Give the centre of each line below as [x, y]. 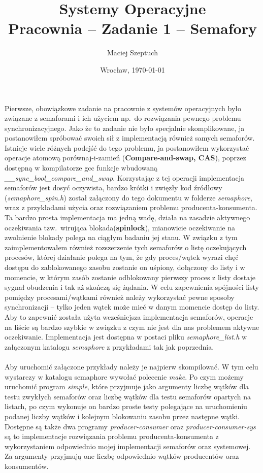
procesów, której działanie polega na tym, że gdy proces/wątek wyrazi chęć [122, 257]
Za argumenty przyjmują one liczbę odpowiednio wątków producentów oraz [122, 456]
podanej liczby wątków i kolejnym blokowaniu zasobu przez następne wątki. [122, 416]
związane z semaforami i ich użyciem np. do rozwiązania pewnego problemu [123, 118]
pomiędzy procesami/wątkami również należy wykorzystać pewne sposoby [120, 297]
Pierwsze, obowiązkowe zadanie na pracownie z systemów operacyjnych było [123, 108]
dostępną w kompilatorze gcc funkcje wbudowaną [81, 168]
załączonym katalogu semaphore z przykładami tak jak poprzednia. [109, 346]
